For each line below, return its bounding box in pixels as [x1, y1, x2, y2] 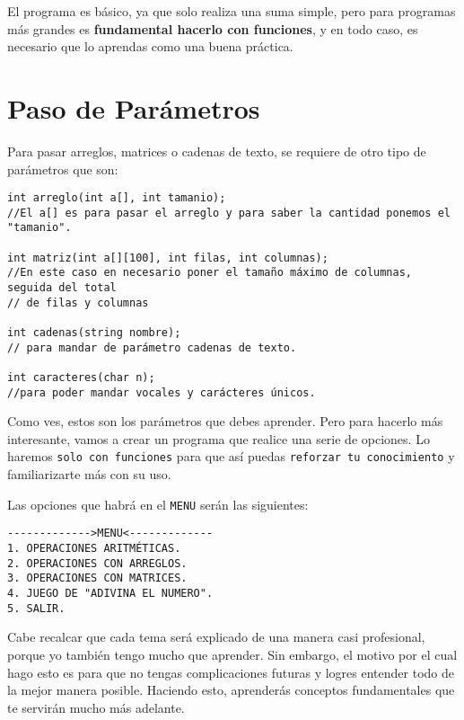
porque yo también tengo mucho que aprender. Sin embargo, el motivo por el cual [7, 644, 458, 663]
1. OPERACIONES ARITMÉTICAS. [7, 542, 181, 556]
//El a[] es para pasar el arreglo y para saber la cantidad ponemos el [7, 206, 451, 219]
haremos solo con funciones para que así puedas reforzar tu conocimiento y [7, 447, 455, 466]
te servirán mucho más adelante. [7, 698, 185, 716]
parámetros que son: [7, 159, 118, 178]
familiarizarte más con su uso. [7, 465, 171, 484]
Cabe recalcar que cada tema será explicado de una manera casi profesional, [7, 627, 425, 646]
